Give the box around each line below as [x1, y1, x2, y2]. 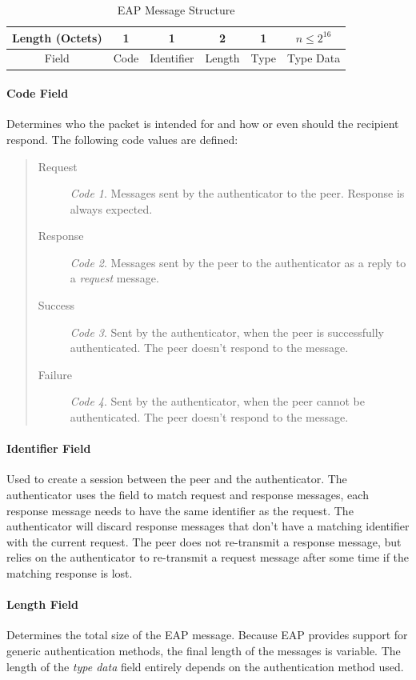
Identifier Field [6, 440, 91, 457]
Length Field [6, 596, 79, 613]
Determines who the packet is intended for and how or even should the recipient [6, 115, 399, 132]
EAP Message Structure [117, 2, 235, 18]
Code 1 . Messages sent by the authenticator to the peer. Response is [70, 185, 405, 202]
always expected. [70, 200, 153, 217]
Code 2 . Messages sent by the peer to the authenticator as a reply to [70, 254, 406, 270]
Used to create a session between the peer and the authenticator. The [6, 470, 347, 487]
